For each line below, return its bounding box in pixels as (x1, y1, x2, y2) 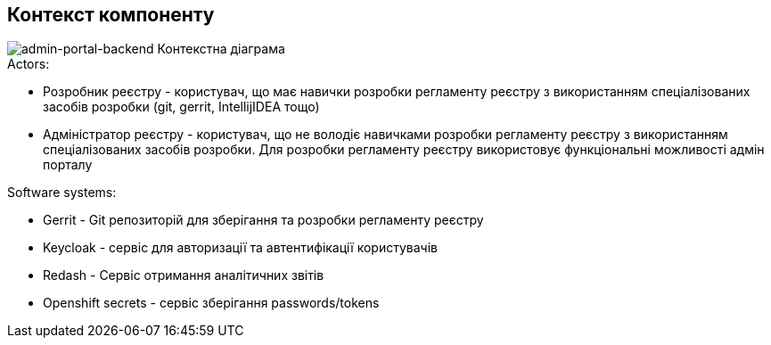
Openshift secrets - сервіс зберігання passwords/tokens (43, 295, 380, 311)
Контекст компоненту (7, 4, 215, 26)
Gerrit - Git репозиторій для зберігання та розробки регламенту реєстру (43, 212, 484, 228)
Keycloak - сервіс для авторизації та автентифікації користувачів (43, 240, 438, 256)
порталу (43, 157, 93, 173)
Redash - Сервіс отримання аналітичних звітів (43, 267, 324, 283)
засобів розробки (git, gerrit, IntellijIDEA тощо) (43, 99, 320, 115)
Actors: (7, 56, 50, 72)
